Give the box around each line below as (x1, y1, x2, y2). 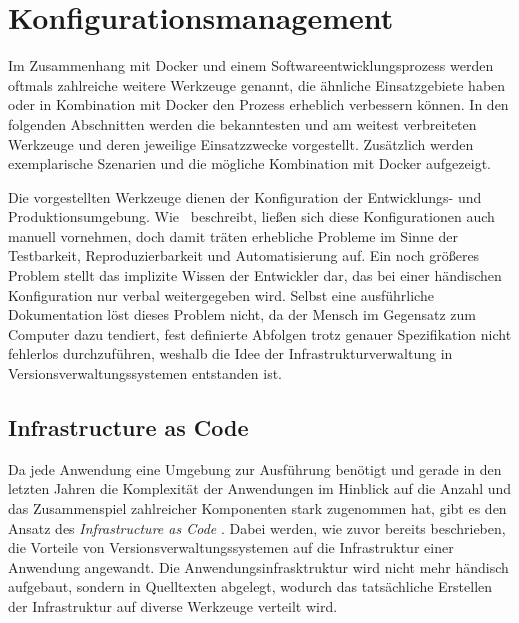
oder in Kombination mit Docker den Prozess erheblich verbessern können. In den (8, 94, 509, 115)
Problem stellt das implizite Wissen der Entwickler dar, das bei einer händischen (8, 265, 502, 286)
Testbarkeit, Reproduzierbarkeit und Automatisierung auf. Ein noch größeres (8, 245, 480, 266)
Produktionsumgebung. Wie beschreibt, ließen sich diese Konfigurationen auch (8, 206, 495, 227)
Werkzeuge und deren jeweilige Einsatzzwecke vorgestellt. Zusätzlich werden (8, 133, 474, 154)
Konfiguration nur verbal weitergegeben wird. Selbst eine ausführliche (8, 284, 434, 305)
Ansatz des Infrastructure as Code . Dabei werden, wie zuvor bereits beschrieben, (8, 517, 506, 538)
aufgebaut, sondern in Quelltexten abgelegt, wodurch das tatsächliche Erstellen (8, 576, 493, 597)
